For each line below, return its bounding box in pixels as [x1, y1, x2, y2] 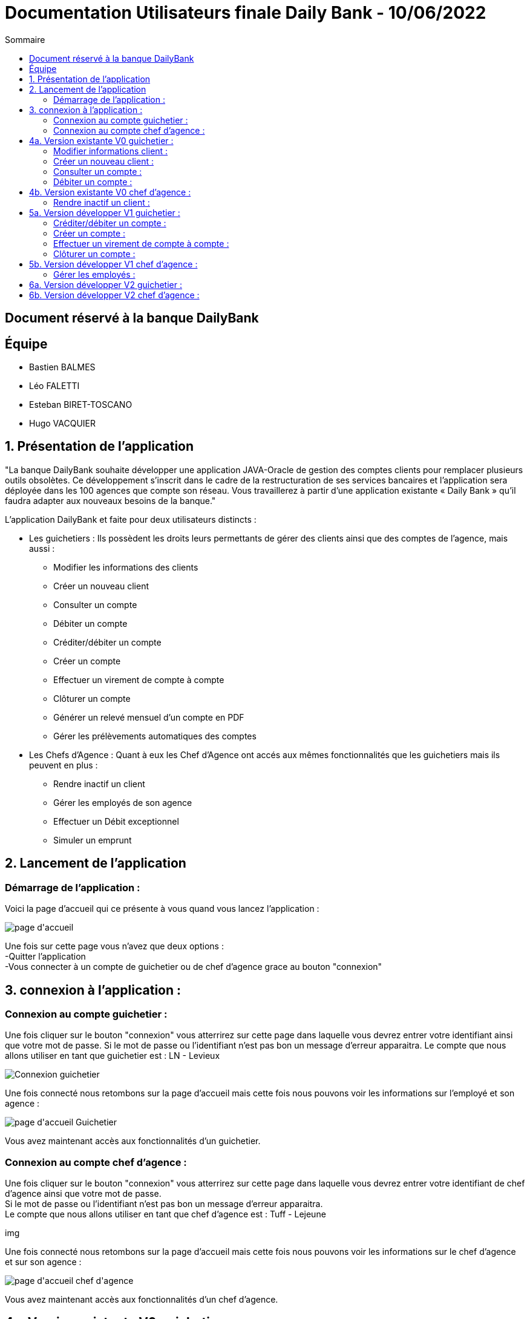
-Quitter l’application [5, 951, 86, 962]
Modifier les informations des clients [53, 561, 198, 572]
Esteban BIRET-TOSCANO [29, 399, 132, 410]
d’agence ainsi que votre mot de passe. [5, 1188, 162, 1199]
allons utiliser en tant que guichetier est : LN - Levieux [5, 1050, 220, 1061]
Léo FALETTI [29, 381, 80, 391]
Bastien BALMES [29, 362, 96, 373]
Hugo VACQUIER [29, 418, 96, 429]
